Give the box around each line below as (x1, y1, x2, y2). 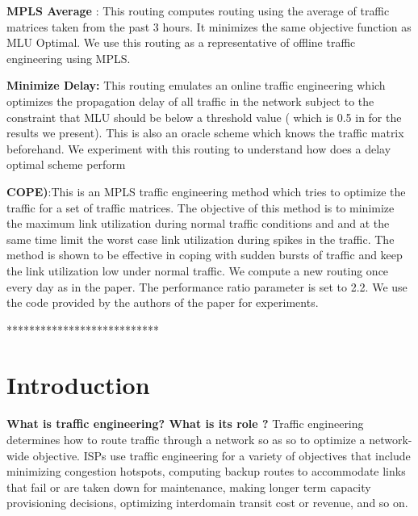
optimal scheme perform (6, 156, 126, 173)
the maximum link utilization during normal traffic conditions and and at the (6, 215, 390, 232)
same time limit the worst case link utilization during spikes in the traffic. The (6, 230, 395, 247)
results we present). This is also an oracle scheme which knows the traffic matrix (6, 124, 404, 141)
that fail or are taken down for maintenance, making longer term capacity (6, 478, 371, 495)
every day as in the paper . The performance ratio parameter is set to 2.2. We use (6, 278, 408, 295)
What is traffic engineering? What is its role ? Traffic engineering (6, 415, 364, 432)
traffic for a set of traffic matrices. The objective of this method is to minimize (6, 199, 395, 216)
